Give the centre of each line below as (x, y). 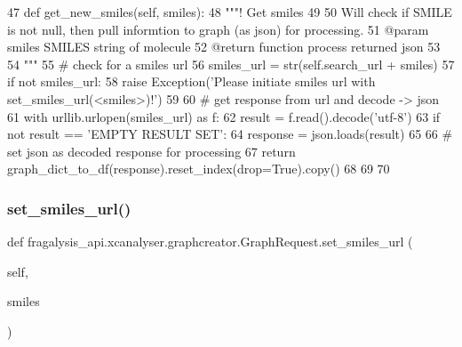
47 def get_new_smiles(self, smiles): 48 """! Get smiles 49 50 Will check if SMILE (230, 12)
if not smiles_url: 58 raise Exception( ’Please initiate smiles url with (191, 81)
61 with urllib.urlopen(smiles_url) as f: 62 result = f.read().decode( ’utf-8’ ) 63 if (224, 116)
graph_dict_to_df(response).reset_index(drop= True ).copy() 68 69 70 (199, 169)
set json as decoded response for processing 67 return (151, 151)
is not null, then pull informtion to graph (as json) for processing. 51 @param (218, 29)
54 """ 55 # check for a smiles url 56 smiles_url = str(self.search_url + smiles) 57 (231, 64)
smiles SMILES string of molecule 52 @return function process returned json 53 (224, 47)
